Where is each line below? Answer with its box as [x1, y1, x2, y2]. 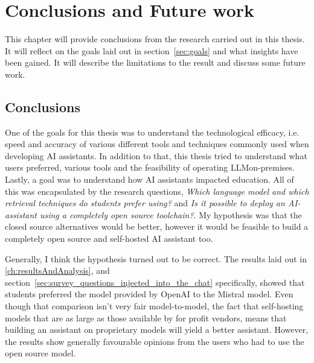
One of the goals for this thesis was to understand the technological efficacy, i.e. [5, 125, 300, 138]
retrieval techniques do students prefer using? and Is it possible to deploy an [5, 197, 285, 209]
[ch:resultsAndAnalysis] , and [5, 264, 110, 277]
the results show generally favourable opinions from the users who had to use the [5, 335, 304, 347]
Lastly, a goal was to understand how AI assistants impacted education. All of [5, 173, 294, 186]
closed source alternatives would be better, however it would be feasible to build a [5, 220, 309, 233]
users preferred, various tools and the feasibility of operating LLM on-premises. [5, 161, 295, 174]
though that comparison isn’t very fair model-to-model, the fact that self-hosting [5, 300, 304, 312]
